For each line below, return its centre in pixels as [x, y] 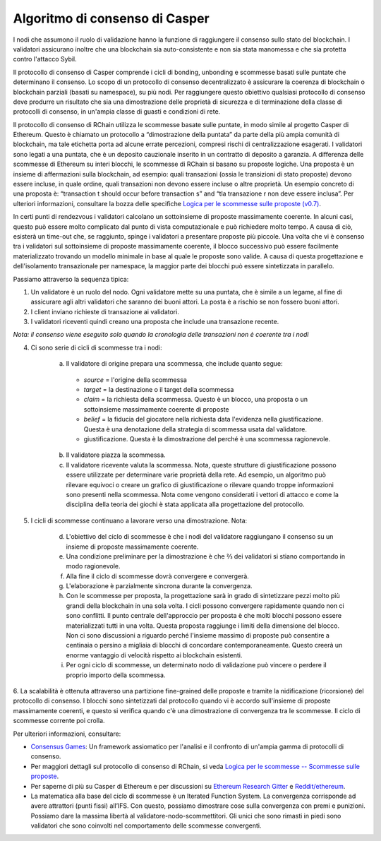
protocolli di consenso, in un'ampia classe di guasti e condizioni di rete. [117, 112]
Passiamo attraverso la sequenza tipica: [71, 279]
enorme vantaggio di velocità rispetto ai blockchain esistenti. [154, 655]
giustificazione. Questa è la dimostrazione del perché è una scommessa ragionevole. [207, 439]
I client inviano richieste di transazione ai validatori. [105, 311]
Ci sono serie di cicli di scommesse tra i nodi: [96, 347]
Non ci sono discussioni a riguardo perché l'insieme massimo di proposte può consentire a [198, 636]
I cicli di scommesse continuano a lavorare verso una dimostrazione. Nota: [139, 520]
